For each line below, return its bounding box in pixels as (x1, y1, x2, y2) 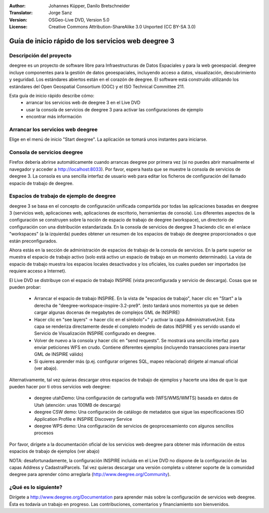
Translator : (9, 10, 33, 16)
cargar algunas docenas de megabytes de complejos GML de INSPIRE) (34, 309, 180, 315)
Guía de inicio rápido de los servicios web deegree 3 (9, 36, 174, 45)
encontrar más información (26, 114, 82, 120)
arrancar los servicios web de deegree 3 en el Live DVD (26, 100, 140, 106)
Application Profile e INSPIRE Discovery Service (34, 416, 133, 422)
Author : (9, 3, 26, 8)
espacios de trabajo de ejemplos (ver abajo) (9, 448, 100, 454)
